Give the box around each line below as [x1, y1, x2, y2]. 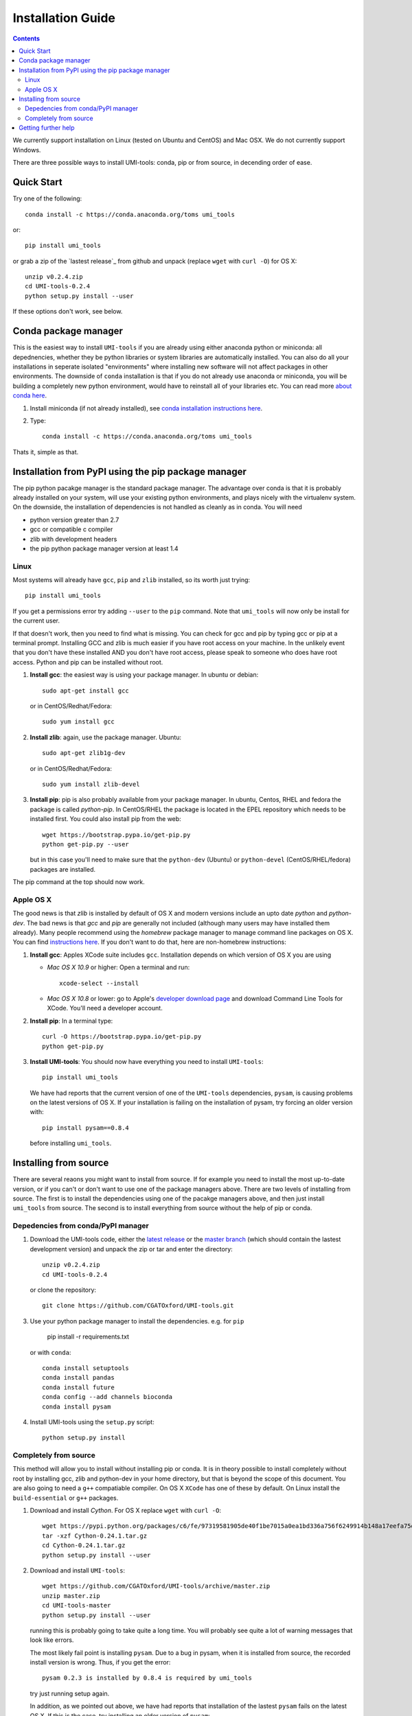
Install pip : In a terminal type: [30, 1017, 113, 1025]
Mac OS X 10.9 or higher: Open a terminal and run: [47, 963, 190, 971]
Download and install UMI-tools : [30, 1566, 126, 1575]
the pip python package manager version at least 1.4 [30, 544, 179, 553]
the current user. [12, 616, 60, 625]
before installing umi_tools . [30, 1139, 112, 1148]
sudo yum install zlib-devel [42, 780, 140, 788]
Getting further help [19, 124, 75, 132]
